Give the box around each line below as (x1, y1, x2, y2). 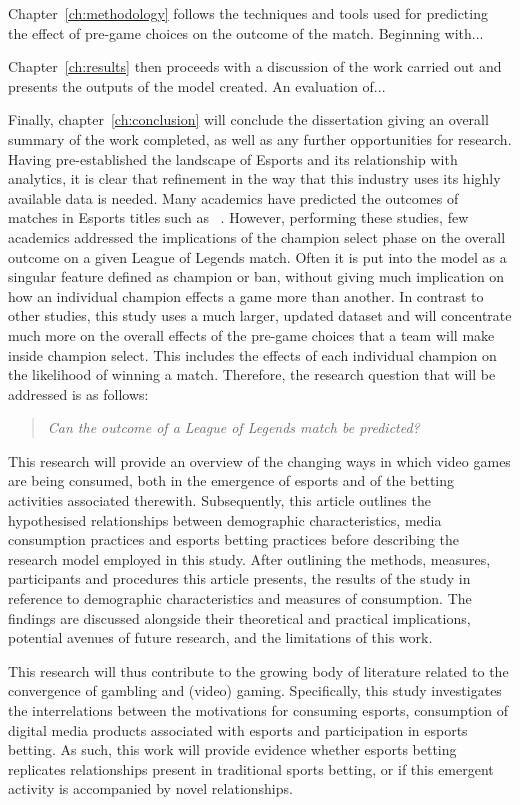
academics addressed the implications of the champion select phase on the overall (8, 226, 506, 247)
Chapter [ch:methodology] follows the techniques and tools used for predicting (8, 3, 488, 23)
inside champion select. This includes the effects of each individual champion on (8, 344, 497, 365)
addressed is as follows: (8, 383, 149, 404)
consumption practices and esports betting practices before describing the (8, 529, 459, 550)
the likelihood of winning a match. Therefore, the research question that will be (8, 364, 496, 385)
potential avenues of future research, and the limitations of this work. (8, 627, 433, 648)
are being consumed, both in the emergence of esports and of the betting (8, 470, 455, 491)
